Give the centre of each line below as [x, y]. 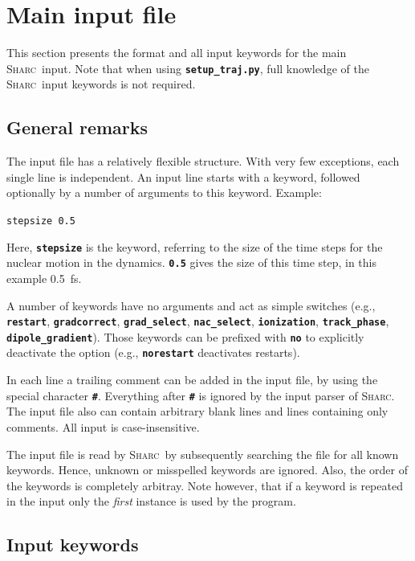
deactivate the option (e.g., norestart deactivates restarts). [153, 352]
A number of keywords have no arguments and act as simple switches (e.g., [191, 305]
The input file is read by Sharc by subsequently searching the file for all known [203, 454]
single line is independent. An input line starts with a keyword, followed [183, 176]
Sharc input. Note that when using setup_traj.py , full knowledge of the [188, 68]
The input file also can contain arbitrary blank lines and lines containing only [197, 411]
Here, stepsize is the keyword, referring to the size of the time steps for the [195, 246]
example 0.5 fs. [44, 278]
